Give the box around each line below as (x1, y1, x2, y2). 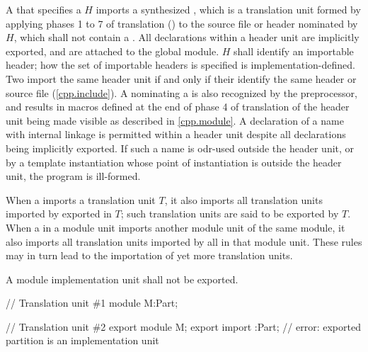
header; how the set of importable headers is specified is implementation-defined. (6, 57, 355, 72)
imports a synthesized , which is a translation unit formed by (96, 2, 361, 16)
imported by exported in (6, 206, 112, 221)
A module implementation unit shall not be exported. (6, 271, 238, 286)
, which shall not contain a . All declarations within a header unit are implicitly (13, 30, 360, 45)
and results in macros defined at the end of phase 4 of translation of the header (6, 99, 350, 114)
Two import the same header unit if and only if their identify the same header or (6, 71, 357, 86)
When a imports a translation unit (6, 192, 156, 207)
